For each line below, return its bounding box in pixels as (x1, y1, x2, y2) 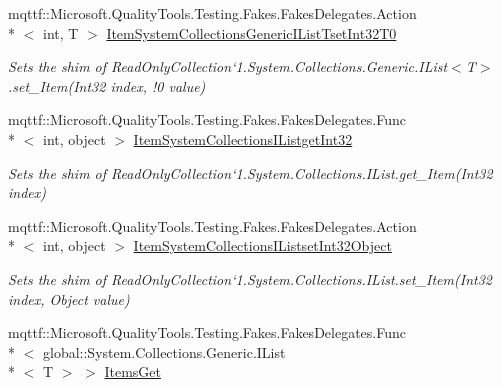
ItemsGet (104, 361, 161, 382)
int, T (42, 22, 79, 43)
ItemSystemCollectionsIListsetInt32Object (133, 235, 392, 256)
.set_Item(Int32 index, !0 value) (8, 75, 206, 96)
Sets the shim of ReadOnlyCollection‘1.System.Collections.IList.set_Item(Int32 (8, 268, 492, 289)
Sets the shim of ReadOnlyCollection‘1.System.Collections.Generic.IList (8, 56, 448, 77)
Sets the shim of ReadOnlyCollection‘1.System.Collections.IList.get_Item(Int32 (8, 162, 493, 183)
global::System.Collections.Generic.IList (42, 341, 286, 362)
